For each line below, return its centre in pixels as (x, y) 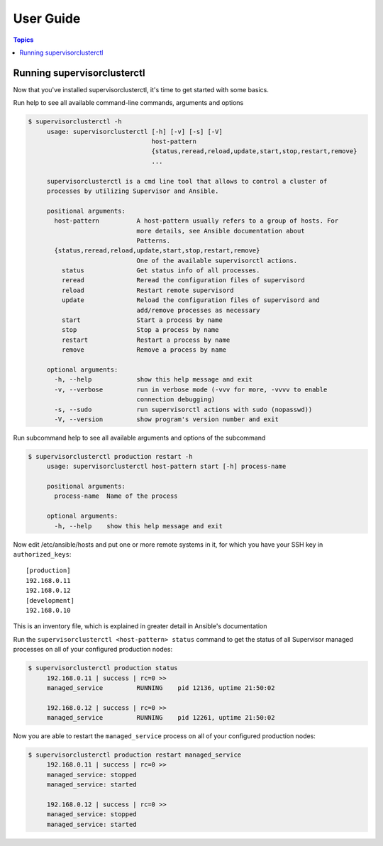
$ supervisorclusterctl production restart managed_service (135, 755)
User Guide (47, 18)
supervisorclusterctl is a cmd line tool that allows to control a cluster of (187, 181)
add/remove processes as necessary (198, 310)
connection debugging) (176, 400)
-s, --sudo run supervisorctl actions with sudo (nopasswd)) (183, 409)
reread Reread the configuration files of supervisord (183, 280)
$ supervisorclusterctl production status (103, 668)
